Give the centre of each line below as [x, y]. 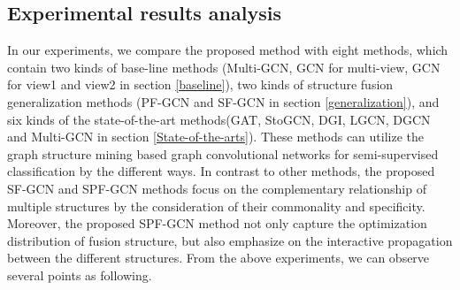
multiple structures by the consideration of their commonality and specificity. [216, 206]
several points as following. [80, 275]
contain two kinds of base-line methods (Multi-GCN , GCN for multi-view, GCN [224, 67]
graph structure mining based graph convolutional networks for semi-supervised [223, 153]
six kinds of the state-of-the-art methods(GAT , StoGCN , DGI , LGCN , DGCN [219, 119]
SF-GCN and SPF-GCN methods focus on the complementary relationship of [217, 188]
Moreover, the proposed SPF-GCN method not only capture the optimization [217, 223]
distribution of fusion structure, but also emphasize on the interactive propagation [230, 240]
